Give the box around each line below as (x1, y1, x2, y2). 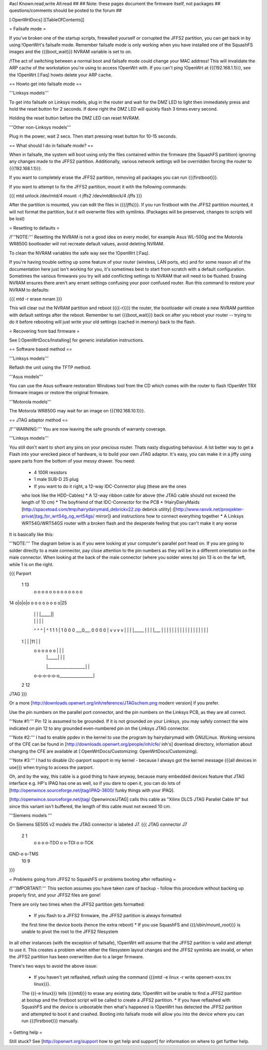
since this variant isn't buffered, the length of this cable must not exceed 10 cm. (9, 803, 172, 809)
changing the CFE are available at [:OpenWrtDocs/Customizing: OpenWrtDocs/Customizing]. (9, 748, 198, 754)
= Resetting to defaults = (9, 225, 60, 231)
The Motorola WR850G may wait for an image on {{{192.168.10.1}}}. (9, 408, 145, 414)
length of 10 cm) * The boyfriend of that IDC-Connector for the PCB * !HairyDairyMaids (21, 499, 200, 505)
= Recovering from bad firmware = (9, 328, 80, 334)
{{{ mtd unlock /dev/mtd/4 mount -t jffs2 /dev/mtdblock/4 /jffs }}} (9, 192, 142, 198)
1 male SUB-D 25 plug (34, 476, 79, 482)
